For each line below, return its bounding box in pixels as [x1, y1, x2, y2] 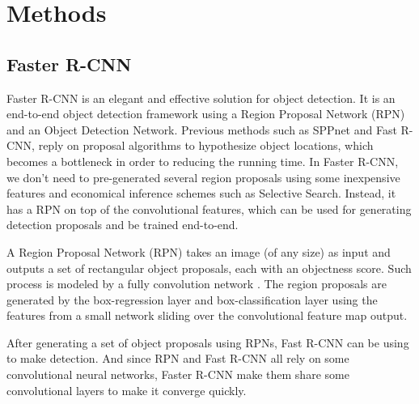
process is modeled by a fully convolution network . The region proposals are [6, 275, 387, 292]
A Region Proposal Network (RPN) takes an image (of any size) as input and [6, 243, 391, 260]
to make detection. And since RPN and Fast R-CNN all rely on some [6, 350, 349, 367]
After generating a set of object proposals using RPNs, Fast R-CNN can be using [6, 334, 409, 351]
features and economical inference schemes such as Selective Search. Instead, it [6, 185, 396, 202]
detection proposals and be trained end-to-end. [6, 216, 239, 233]
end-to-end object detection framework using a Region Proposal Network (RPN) [6, 105, 405, 122]
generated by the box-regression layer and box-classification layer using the [6, 291, 378, 308]
